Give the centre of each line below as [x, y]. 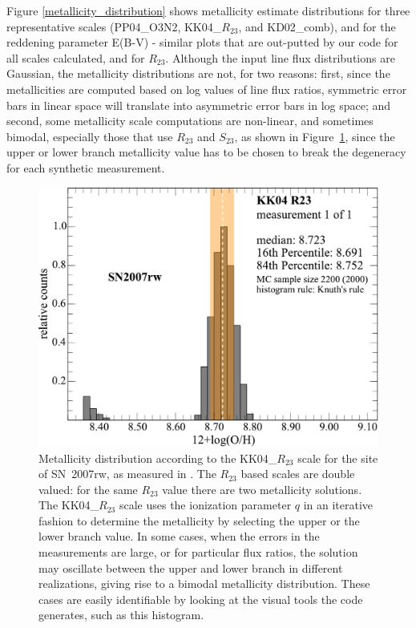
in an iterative [338, 505]
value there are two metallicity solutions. [262, 489]
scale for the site [338, 458]
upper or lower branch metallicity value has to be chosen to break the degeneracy [206, 152]
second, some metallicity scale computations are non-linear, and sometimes [190, 121]
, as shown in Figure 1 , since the [315, 136]
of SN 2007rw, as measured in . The [127, 474]
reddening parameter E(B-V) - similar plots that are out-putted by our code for [202, 42]
